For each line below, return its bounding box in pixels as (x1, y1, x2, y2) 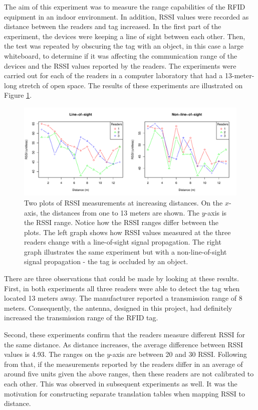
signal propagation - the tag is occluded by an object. (24, 256, 188, 267)
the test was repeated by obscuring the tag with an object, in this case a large (4, 41, 244, 51)
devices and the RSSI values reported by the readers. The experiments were (4, 60, 236, 71)
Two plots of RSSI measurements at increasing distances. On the (24, 197, 223, 208)
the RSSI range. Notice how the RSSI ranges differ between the (24, 217, 218, 228)
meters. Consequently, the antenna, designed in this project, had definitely (4, 302, 232, 313)
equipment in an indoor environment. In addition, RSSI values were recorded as (4, 11, 249, 22)
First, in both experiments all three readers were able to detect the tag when (4, 283, 240, 293)
